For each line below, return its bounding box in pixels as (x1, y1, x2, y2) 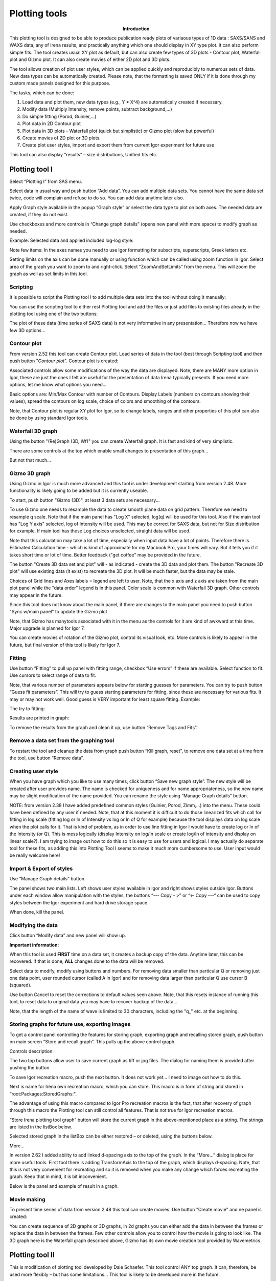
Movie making (9, 1195, 45, 1203)
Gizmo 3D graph (9, 469, 51, 477)
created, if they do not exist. (9, 212, 69, 218)
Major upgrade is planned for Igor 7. (9, 625, 85, 631)
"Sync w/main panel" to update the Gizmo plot (9, 609, 107, 615)
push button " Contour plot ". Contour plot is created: (9, 358, 119, 364)
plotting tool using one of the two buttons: (9, 311, 98, 317)
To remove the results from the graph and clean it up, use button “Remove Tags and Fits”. (9, 724, 198, 730)
